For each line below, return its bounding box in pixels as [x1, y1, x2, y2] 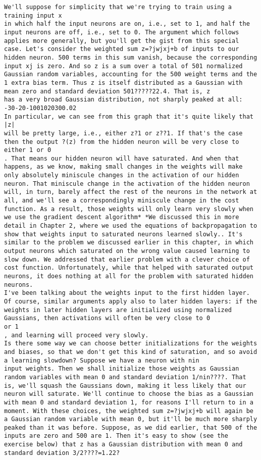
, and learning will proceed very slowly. [4, 331, 149, 339]
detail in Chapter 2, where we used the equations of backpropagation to [4, 222, 257, 230]
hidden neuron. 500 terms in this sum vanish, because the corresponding [4, 54, 257, 61]
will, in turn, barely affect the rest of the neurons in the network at [4, 188, 257, 196]
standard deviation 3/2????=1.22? [4, 449, 120, 456]
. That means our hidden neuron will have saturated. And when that [4, 155, 239, 162]
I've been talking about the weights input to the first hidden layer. [4, 289, 250, 297]
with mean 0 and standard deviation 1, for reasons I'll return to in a [4, 398, 253, 406]
